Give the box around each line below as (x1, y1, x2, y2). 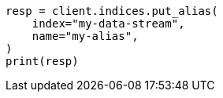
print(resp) (6, 55, 79, 67)
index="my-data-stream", (32, 17, 185, 30)
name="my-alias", (32, 30, 139, 42)
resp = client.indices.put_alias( (6, 5, 218, 17)
